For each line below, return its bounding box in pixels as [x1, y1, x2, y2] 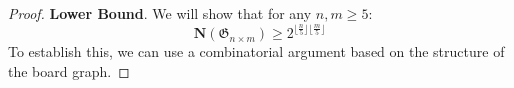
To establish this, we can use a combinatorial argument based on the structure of [8, 41, 505, 62]
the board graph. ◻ [8, 60, 130, 81]
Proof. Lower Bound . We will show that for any [8, 3, 312, 23]
